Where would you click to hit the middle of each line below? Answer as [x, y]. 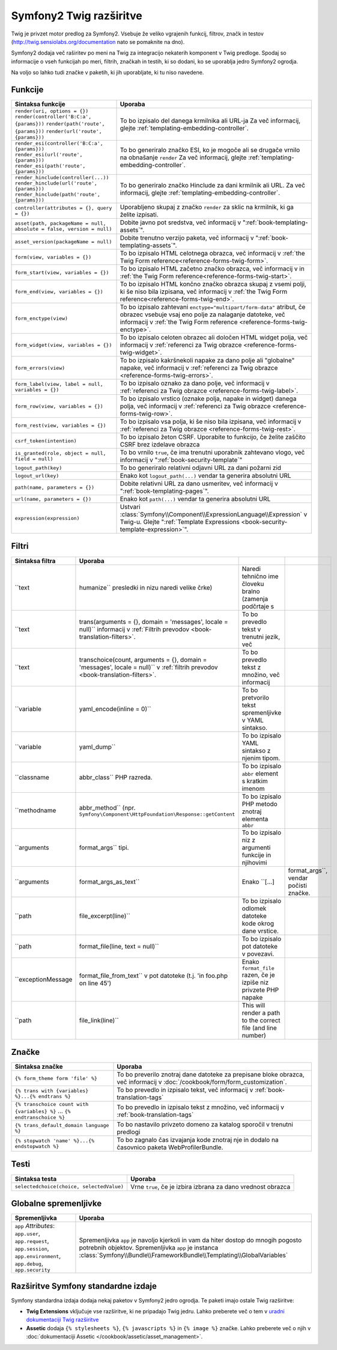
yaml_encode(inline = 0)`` [115, 709]
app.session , [32, 1248]
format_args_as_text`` [109, 882]
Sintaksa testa [36, 1179]
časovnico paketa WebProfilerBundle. [170, 1147]
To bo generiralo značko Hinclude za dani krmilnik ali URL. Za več [213, 185]
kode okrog [258, 923]
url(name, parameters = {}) [53, 499]
